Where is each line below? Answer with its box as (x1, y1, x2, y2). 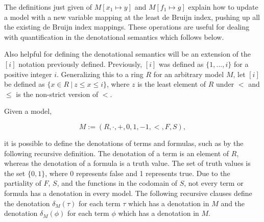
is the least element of (137, 79, 206, 89)
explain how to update (188, 2, 258, 12)
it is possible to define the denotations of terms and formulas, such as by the (4, 137, 244, 148)
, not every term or (184, 178, 244, 188)
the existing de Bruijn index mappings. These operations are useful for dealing (4, 21, 250, 32)
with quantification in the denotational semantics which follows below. (4, 31, 224, 42)
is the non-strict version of (16, 88, 99, 99)
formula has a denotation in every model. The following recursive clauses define (4, 187, 252, 198)
